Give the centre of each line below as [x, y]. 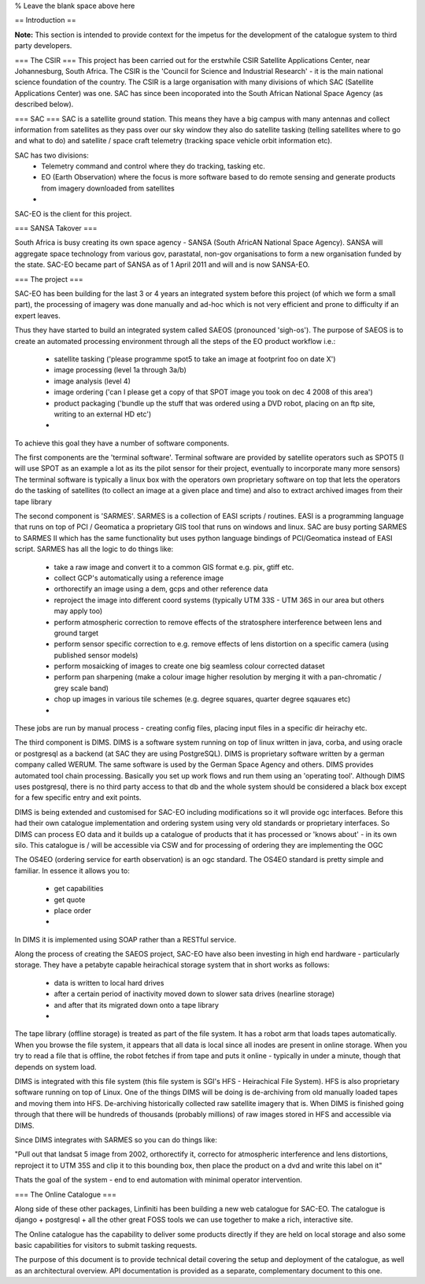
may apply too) [78, 611]
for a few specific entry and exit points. [78, 797]
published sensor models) [96, 655]
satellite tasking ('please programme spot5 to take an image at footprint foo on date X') [195, 359]
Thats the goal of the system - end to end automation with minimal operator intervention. [159, 1180]
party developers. [43, 46]
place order [73, 910]
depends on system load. [56, 1067]
